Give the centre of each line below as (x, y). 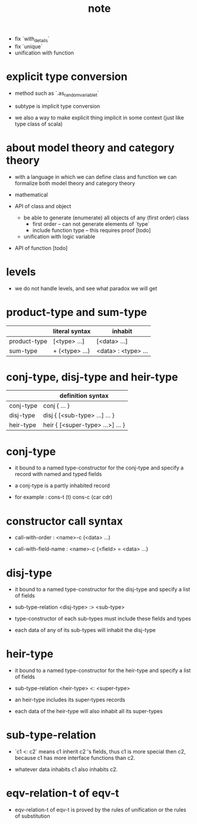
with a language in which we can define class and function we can (96, 177)
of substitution (32, 816)
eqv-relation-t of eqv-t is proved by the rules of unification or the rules (100, 810)
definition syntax (84, 396)
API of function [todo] (41, 248)
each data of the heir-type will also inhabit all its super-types (88, 711)
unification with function (44, 53)
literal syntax (72, 331)
